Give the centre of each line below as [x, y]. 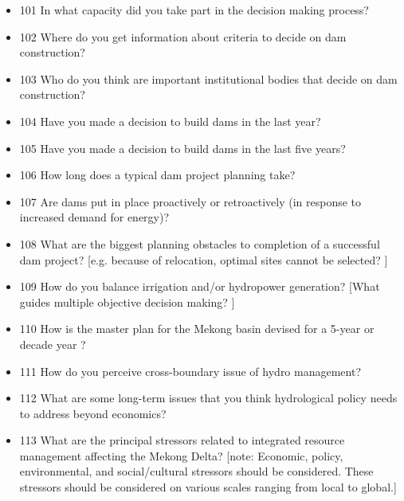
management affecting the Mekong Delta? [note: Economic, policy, [181, 455]
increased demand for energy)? [94, 217]
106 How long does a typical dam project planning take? [157, 175]
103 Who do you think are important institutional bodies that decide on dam [208, 78]
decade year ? [53, 344]
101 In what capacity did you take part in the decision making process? [194, 10]
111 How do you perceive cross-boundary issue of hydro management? [190, 371]
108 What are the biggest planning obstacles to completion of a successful [200, 243]
